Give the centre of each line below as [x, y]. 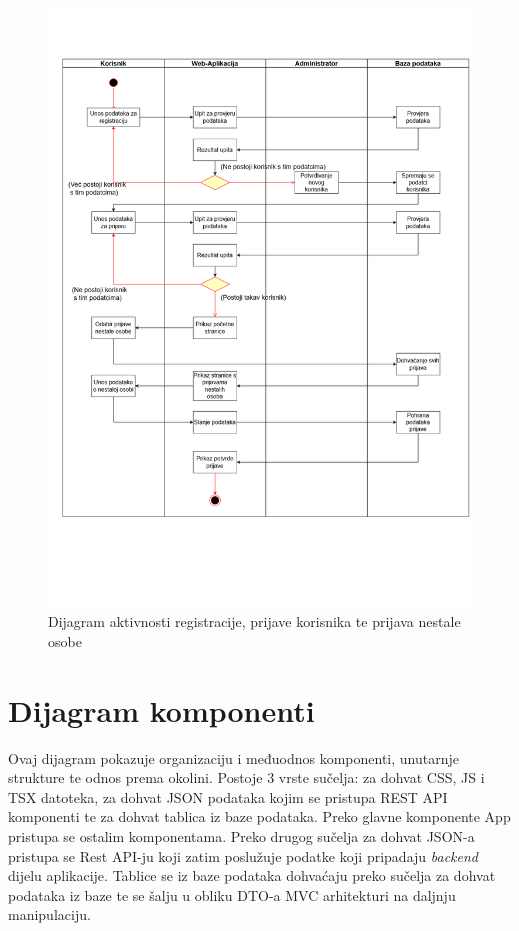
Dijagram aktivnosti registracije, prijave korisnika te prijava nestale [254, 621]
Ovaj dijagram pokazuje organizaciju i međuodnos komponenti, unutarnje [233, 757]
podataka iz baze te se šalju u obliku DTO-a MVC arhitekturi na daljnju [232, 894]
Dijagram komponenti [161, 709]
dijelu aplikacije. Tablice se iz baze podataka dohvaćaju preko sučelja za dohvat [252, 875]
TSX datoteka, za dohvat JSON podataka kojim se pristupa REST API [228, 796]
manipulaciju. [49, 914]
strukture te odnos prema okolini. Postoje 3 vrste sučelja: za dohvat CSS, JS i [246, 777]
